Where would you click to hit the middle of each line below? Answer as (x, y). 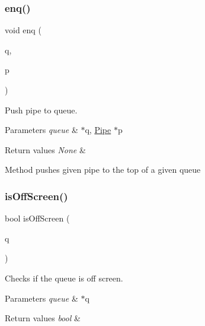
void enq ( (23, 30)
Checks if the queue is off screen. (64, 278)
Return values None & (45, 149)
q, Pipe (98, 130)
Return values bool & (43, 318)
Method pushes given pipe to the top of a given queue (103, 170)
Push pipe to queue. (41, 110)
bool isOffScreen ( (37, 218)
